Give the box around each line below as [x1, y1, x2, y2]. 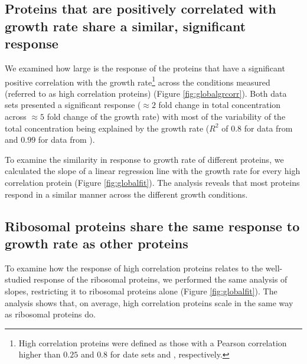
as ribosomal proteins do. [5, 308, 96, 320]
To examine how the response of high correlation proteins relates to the [5, 261, 263, 274]
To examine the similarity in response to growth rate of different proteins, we [5, 153, 284, 165]
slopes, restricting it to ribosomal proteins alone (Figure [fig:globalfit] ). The [5, 284, 277, 297]
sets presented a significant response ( [5, 99, 141, 111]
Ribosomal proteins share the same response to [5, 217, 300, 235]
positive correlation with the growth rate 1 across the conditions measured [5, 74, 270, 88]
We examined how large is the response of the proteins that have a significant [5, 61, 285, 74]
